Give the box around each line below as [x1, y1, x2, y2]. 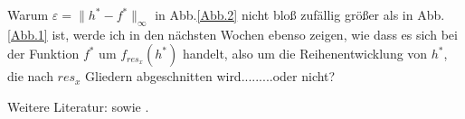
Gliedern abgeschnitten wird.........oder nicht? [85, 67, 336, 86]
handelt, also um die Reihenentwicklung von [182, 44, 428, 63]
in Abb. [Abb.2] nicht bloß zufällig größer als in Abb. [155, 5, 445, 23]
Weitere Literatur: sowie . [7, 96, 149, 115]
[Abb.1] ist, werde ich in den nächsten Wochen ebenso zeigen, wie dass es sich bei [7, 24, 458, 43]
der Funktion [7, 44, 80, 63]
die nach [7, 67, 53, 86]
